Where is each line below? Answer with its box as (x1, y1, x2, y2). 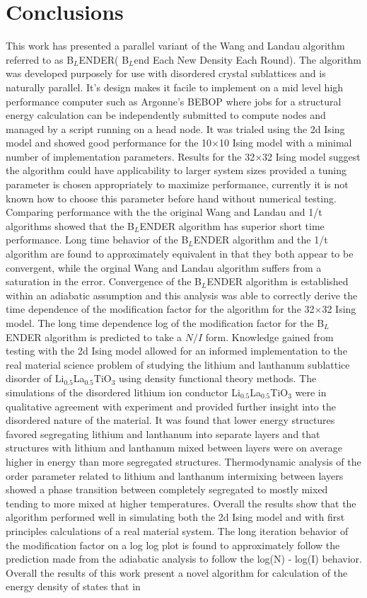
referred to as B (6, 52, 74, 67)
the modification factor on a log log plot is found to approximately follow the (6, 537, 340, 552)
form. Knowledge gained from (205, 329, 334, 344)
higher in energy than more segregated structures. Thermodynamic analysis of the (6, 454, 361, 468)
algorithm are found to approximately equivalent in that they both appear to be (6, 246, 354, 261)
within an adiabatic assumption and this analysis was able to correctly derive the (6, 287, 358, 302)
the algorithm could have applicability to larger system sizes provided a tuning (6, 163, 346, 178)
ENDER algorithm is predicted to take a (6, 329, 182, 344)
